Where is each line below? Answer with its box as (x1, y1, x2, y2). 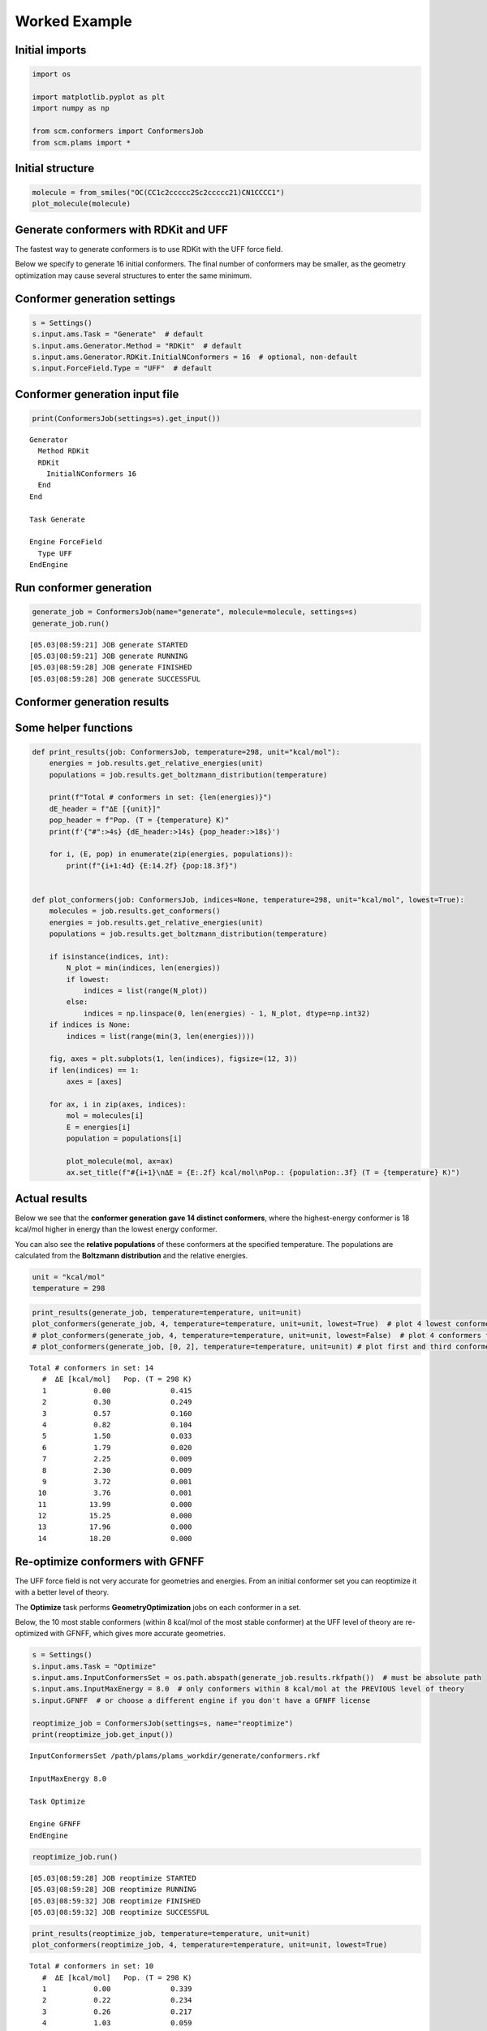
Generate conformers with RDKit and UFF (15, 223, 229, 236)
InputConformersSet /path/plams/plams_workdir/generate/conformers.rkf (29, 1752, 321, 1760)
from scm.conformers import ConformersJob (32, 127, 204, 136)
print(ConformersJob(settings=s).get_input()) (32, 414, 221, 422)
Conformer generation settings (15, 292, 176, 305)
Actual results (15, 1191, 88, 1206)
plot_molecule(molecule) (32, 199, 131, 209)
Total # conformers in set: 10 (29, 1962, 154, 1971)
